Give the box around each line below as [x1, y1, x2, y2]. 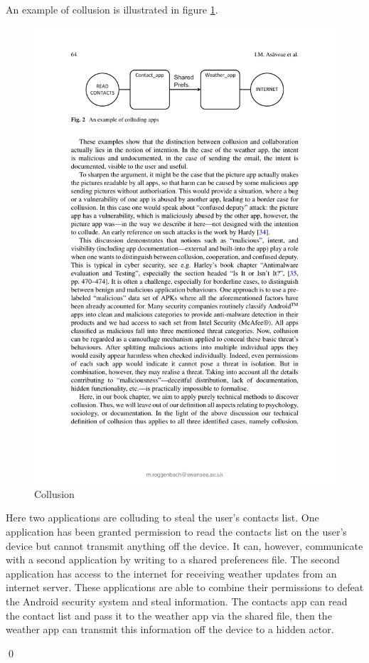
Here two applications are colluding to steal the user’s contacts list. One [6, 510, 319, 525]
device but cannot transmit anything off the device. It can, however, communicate [6, 538, 363, 553]
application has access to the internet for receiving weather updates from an [6, 566, 337, 580]
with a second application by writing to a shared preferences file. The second [6, 552, 340, 567]
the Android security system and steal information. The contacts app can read [6, 593, 348, 608]
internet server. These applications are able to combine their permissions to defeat [6, 580, 364, 595]
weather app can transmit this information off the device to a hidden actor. [6, 622, 334, 637]
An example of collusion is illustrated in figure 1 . [6, 2, 218, 16]
